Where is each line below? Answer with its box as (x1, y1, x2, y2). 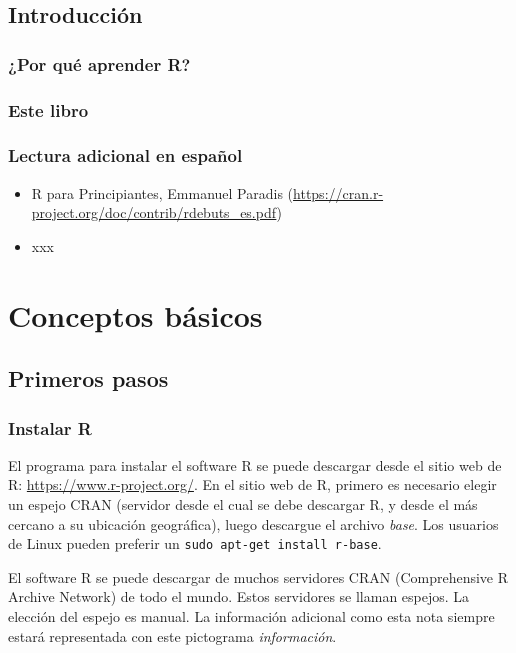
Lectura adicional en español (8, 143, 243, 168)
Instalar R (8, 415, 92, 440)
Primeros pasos (8, 363, 169, 394)
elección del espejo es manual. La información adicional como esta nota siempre (8, 606, 495, 627)
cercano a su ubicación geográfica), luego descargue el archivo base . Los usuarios (8, 513, 499, 534)
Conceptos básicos (8, 294, 263, 335)
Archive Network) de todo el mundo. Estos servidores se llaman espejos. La (8, 586, 470, 607)
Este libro (8, 97, 89, 122)
